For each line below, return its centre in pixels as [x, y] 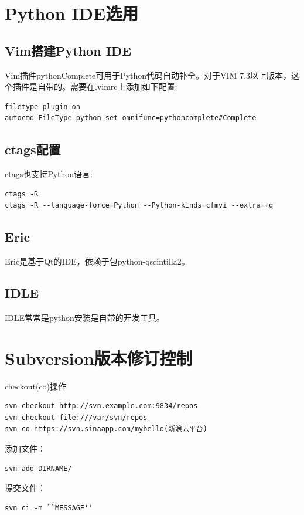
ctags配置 [33, 149]
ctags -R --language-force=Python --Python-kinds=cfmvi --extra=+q [139, 206]
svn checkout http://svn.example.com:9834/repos [101, 406]
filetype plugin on [42, 106]
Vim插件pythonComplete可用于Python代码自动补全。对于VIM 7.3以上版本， [148, 75]
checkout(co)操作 [35, 386]
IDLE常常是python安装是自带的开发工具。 [85, 317]
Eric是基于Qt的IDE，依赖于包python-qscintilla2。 [97, 261]
